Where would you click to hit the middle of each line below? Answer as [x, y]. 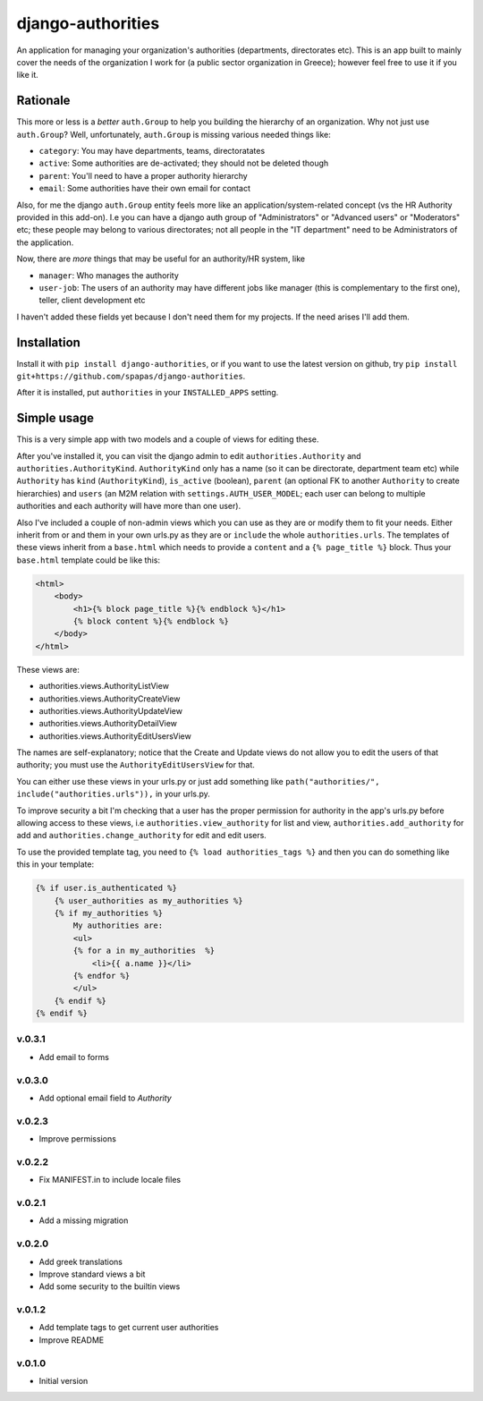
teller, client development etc [93, 301]
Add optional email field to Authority [105, 1098]
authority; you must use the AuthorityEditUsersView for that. [136, 765]
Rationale [43, 101]
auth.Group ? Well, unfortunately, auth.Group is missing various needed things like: [174, 134]
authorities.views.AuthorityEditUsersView [115, 736]
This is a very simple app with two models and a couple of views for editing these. [168, 439]
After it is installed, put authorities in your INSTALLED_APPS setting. [148, 393]
